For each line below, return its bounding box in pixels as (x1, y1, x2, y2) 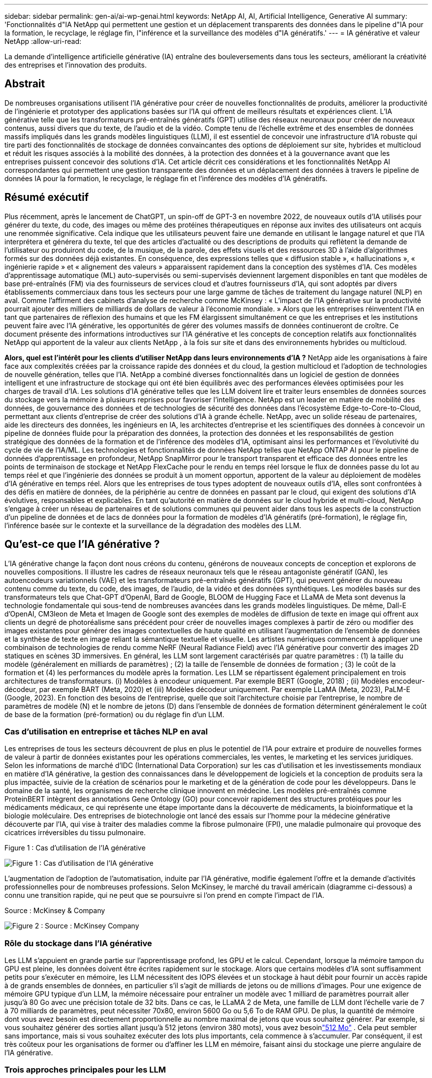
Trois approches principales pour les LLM (4, 1065, 166, 1075)
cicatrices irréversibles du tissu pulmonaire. (4, 828, 146, 837)
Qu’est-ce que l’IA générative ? (4, 538, 160, 551)
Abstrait (4, 77, 45, 90)
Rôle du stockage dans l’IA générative (4, 938, 152, 948)
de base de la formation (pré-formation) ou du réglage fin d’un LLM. (4, 710, 225, 719)
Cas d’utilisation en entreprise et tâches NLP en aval (4, 726, 208, 736)
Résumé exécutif (4, 191, 89, 204)
